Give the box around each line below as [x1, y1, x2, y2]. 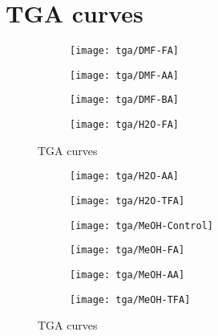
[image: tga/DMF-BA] [70, 94, 180, 106]
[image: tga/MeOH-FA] [70, 244, 185, 256]
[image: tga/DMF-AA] [70, 69, 180, 81]
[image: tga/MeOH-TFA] [70, 293, 191, 305]
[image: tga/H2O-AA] [70, 170, 180, 182]
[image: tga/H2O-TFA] [70, 195, 185, 207]
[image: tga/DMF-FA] [70, 45, 180, 57]
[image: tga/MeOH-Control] [70, 219, 213, 232]
